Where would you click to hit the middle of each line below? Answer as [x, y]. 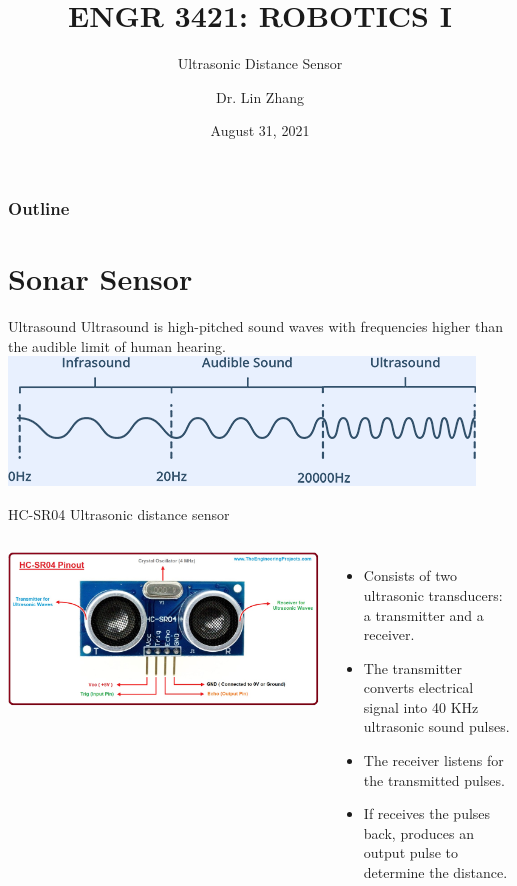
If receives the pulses [427, 813]
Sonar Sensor [100, 278]
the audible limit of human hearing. [117, 345]
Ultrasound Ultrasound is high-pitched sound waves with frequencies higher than [255, 325]
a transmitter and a [423, 614]
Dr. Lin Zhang [260, 96]
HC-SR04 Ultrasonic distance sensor [119, 513]
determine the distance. [435, 872]
